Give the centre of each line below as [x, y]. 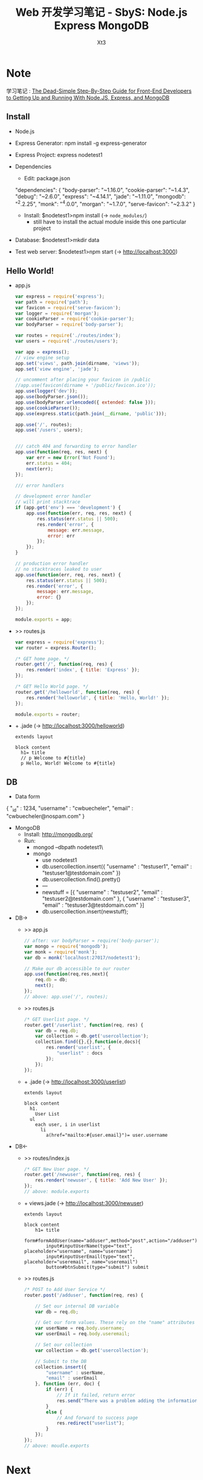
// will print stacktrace [47, 502]
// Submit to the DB [61, 1361]
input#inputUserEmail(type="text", [91, 1257]
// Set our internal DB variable [77, 1306]
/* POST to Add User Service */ [65, 1289]
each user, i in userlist [68, 1124]
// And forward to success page [97, 1418]
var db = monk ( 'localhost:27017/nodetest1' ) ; [82, 958]
